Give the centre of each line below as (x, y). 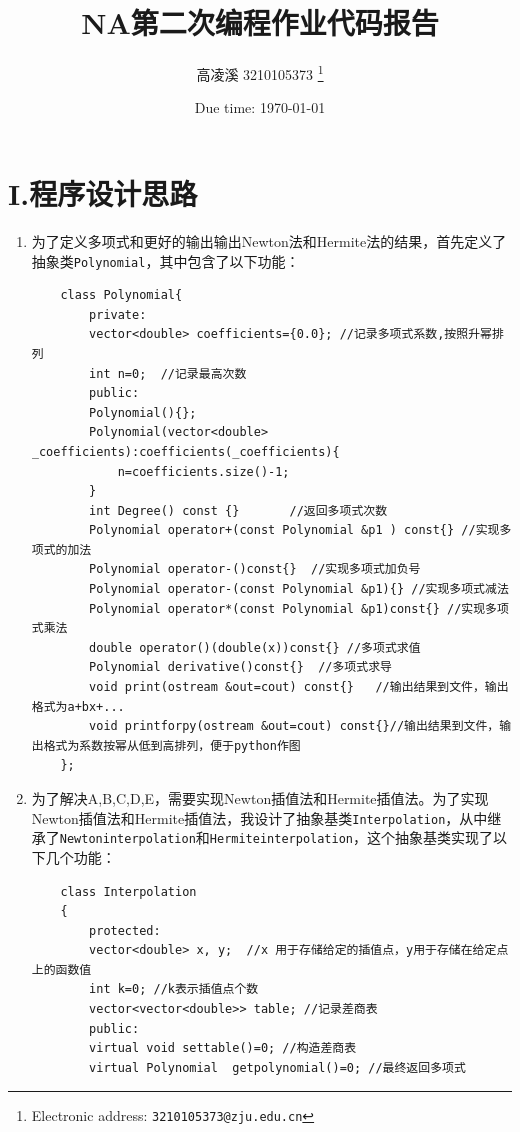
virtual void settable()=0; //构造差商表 (223, 1048)
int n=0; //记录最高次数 (168, 373)
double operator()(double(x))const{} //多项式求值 (255, 647)
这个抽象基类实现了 (430, 837)
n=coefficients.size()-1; (203, 471)
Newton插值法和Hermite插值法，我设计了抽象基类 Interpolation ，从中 (259, 817)
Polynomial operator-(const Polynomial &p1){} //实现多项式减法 (299, 589)
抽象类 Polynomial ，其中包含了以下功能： (165, 260)
